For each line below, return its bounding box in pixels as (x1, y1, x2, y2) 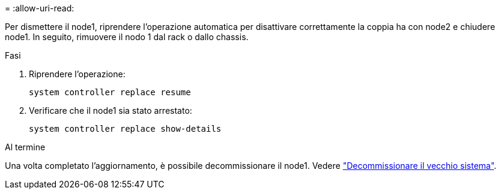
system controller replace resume (29, 87, 191, 97)
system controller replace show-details (29, 124, 222, 134)
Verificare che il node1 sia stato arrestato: (29, 105, 192, 116)
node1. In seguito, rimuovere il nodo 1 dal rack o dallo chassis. (5, 32, 249, 42)
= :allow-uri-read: (5, 3, 74, 13)
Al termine (5, 142, 46, 152)
